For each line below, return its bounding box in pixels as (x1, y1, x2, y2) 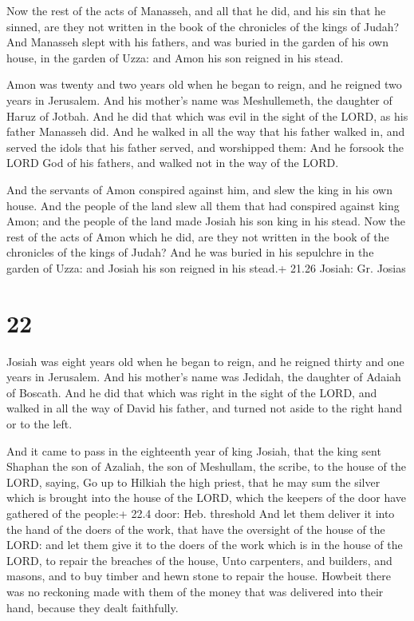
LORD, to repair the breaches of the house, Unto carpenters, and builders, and (6, 551, 392, 568)
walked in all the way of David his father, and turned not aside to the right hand (6, 400, 402, 416)
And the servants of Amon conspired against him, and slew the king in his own (6, 181, 392, 197)
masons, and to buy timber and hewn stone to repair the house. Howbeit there (6, 567, 391, 584)
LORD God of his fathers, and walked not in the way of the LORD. (6, 154, 339, 171)
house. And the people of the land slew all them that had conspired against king (6, 197, 400, 213)
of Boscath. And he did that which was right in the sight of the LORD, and (6, 384, 377, 400)
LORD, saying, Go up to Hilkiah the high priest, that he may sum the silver (6, 473, 380, 490)
